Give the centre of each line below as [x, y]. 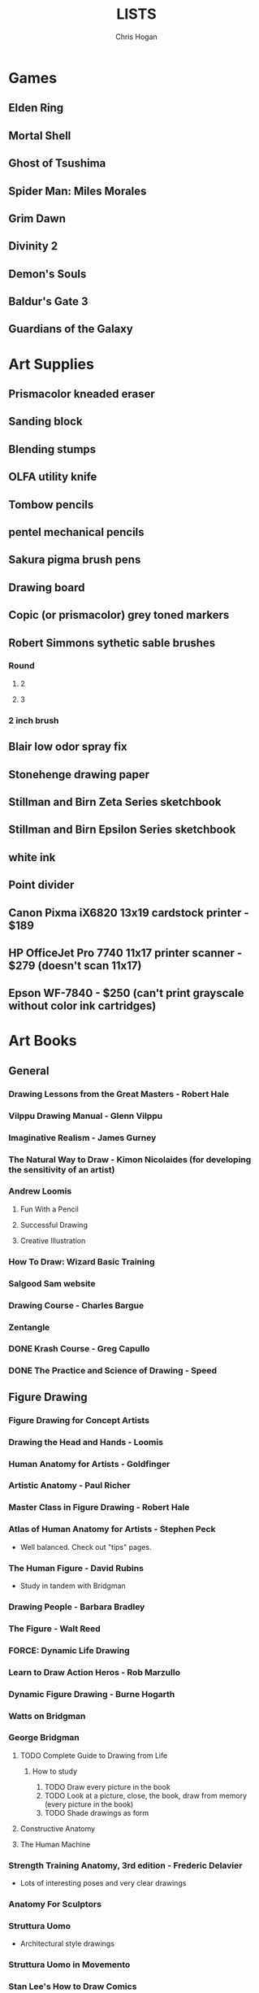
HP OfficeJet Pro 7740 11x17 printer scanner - [125, 953]
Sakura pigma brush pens [75, 560]
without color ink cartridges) [82, 1006]
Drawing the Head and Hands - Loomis [86, 1442]
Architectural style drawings [67, 1943]
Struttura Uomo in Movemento [69, 1965]
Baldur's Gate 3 [48, 302]
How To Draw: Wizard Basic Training [82, 1261]
